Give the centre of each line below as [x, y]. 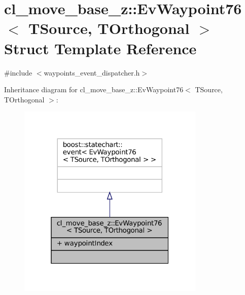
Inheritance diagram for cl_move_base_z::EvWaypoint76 [94, 89]
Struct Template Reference [100, 48]
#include [18, 72]
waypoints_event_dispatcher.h [92, 72]
